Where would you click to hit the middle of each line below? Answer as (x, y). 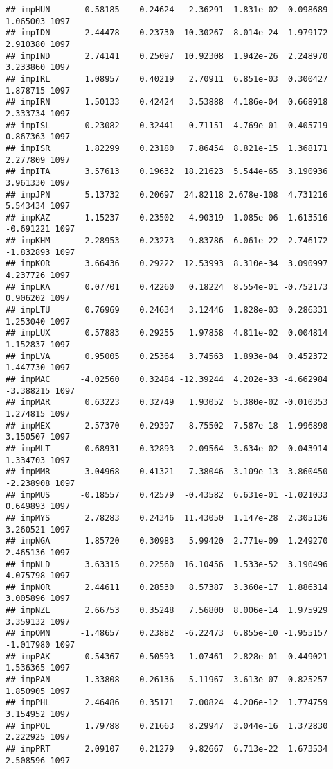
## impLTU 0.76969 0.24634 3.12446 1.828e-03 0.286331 (167, 310)
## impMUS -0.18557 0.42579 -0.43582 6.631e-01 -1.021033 (167, 495)
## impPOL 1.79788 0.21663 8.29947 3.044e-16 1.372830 (167, 726)
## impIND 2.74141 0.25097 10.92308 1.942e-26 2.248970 (167, 56)
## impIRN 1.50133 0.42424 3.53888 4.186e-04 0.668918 (167, 102)
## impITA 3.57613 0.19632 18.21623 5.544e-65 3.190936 (167, 172)
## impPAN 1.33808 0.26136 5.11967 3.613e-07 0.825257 (167, 680)
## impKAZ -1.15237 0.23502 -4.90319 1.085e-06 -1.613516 (167, 217)
